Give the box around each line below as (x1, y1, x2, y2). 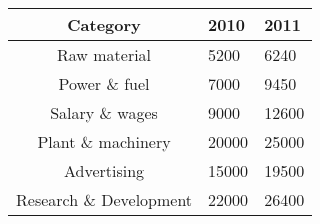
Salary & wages (50, 101, 158, 124)
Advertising (63, 159, 145, 182)
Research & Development (16, 188, 193, 211)
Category (67, 13, 141, 36)
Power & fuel (58, 72, 150, 95)
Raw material (57, 43, 152, 66)
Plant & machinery (37, 130, 171, 153)
